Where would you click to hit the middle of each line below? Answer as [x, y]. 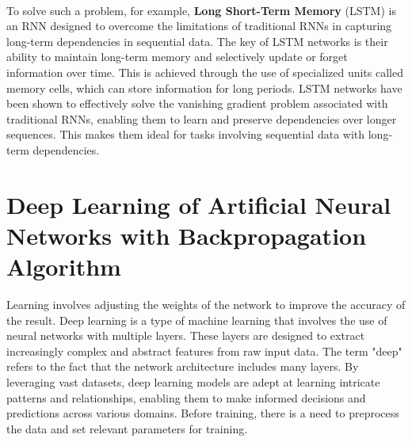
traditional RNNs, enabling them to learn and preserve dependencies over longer [202, 118]
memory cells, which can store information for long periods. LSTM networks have [204, 88]
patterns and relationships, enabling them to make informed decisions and [186, 397]
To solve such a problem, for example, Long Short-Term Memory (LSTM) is [201, 10]
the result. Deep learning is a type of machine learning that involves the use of [197, 320]
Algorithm [64, 267]
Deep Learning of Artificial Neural [199, 204]
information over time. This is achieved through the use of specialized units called [205, 72]
